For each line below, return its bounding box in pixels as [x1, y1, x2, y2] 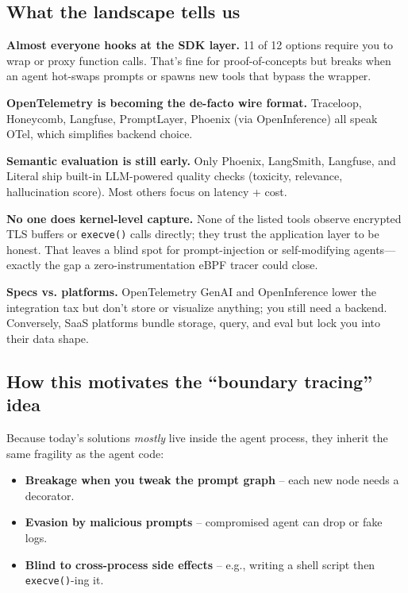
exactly [6, 256, 41, 273]
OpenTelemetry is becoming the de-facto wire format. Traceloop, [6, 94, 362, 110]
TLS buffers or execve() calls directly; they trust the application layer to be [6, 225, 379, 242]
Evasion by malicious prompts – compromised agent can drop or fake [25, 514, 383, 530]
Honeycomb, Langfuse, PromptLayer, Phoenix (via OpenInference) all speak [6, 110, 378, 126]
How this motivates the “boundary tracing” [6, 368, 373, 393]
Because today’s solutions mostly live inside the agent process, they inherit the [6, 429, 388, 445]
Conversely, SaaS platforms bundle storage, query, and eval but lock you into [6, 314, 380, 331]
